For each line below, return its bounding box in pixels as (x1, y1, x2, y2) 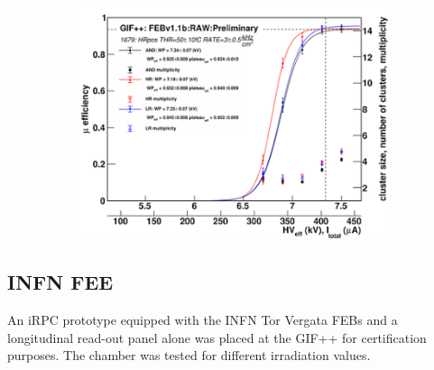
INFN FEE (7, 268, 114, 296)
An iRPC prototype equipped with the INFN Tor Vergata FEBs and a (7, 310, 398, 329)
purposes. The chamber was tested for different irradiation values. (7, 346, 371, 365)
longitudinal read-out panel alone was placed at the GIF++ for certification (7, 328, 427, 347)
